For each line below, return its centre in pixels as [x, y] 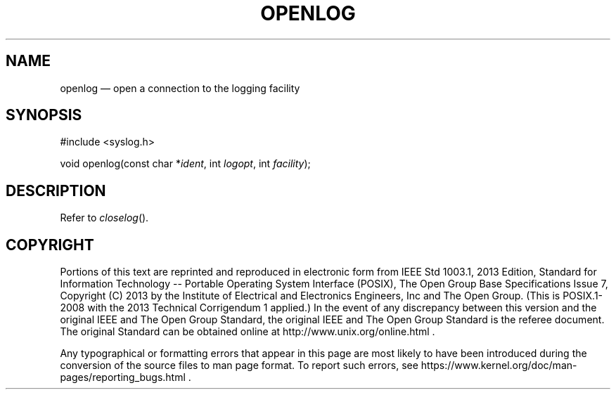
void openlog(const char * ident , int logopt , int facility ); [185, 164]
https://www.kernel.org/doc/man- [499, 365]
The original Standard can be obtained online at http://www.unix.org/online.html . [248, 332]
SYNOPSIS [44, 115]
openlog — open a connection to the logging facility [180, 88]
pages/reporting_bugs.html [123, 377]
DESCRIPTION [56, 190]
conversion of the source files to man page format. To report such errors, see [239, 365]
